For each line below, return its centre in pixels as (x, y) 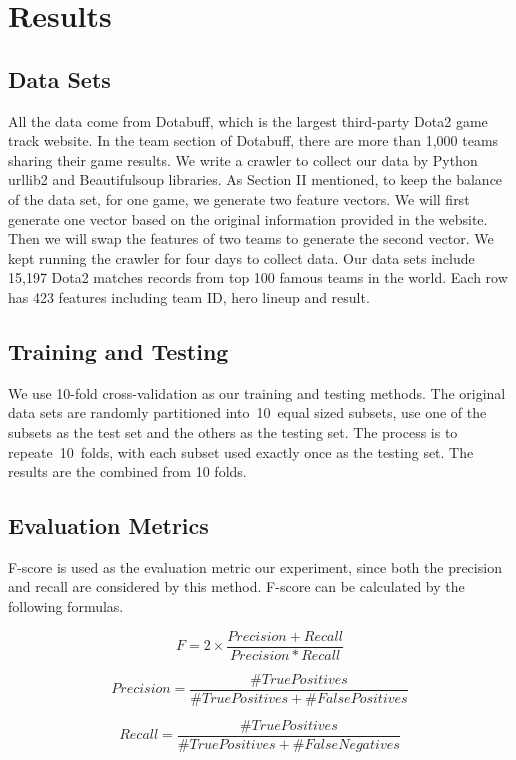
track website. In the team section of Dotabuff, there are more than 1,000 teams (253, 140)
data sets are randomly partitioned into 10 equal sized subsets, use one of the (247, 412)
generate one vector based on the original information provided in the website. (248, 218)
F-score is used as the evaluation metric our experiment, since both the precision (255, 566)
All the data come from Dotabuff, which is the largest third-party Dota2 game (248, 120)
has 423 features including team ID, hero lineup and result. (189, 296)
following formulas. (66, 606)
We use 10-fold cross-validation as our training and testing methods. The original (257, 392)
